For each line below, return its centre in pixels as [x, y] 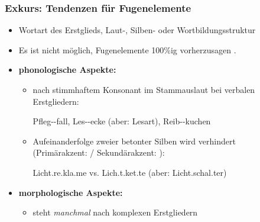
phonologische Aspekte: [67, 70]
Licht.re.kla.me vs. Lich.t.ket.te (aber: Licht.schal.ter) [130, 172]
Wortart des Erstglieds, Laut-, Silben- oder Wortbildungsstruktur [137, 30]
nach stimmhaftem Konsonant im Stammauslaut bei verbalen [144, 89]
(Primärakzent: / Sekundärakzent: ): [99, 152]
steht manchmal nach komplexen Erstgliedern [115, 212]
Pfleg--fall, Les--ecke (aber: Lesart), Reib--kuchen [122, 121]
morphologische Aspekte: [71, 192]
